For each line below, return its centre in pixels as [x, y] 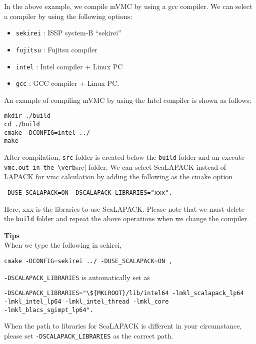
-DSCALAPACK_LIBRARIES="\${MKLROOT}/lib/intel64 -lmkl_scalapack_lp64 [124, 293]
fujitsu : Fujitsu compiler [56, 49]
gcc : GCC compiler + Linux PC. [67, 83]
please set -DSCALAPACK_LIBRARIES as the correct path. [89, 335]
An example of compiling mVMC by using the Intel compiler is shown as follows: [128, 100]
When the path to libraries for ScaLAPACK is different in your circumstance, [123, 326]
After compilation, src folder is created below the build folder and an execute [124, 157]
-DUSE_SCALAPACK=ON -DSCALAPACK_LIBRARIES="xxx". [88, 192]
